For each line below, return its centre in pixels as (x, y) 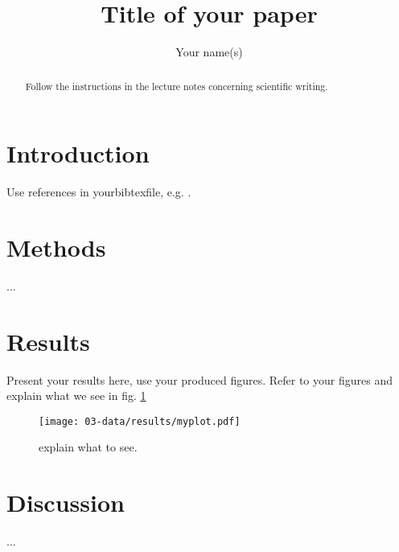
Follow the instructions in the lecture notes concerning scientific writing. (177, 86)
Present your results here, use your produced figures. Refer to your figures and (199, 379)
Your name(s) (209, 52)
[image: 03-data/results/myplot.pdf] (140, 421)
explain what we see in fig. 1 (76, 395)
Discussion (66, 503)
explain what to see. (88, 447)
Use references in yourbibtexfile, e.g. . (99, 192)
